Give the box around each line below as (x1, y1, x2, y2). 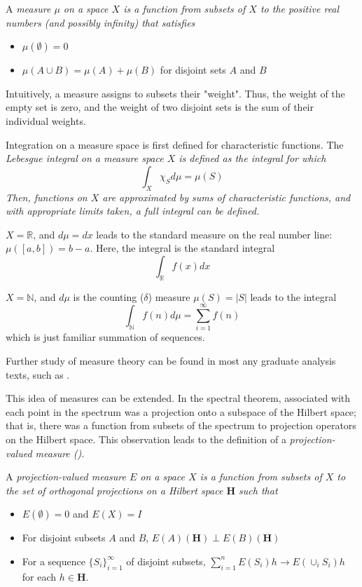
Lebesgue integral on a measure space (6, 151, 164, 166)
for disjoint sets (160, 62, 226, 77)
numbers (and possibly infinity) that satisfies (6, 15, 195, 29)
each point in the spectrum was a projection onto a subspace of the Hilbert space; (6, 404, 356, 419)
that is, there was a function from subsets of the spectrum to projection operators (6, 418, 356, 433)
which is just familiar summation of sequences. (6, 330, 205, 344)
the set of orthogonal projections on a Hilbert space (6, 483, 223, 497)
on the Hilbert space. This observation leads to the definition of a (6, 432, 286, 446)
